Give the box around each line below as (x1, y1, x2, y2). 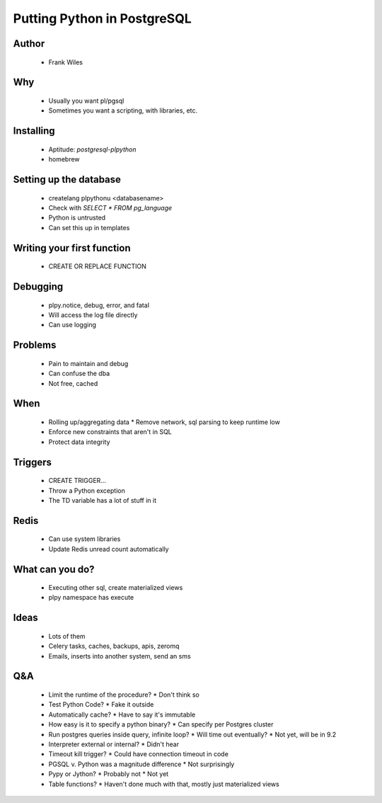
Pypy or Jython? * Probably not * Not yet (48, 770, 169, 778)
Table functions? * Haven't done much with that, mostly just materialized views (48, 780, 279, 788)
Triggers (13, 456, 52, 468)
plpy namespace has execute (48, 593, 134, 602)
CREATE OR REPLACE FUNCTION (48, 262, 146, 270)
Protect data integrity (48, 438, 110, 446)
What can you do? (13, 563, 95, 575)
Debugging (13, 280, 64, 292)
